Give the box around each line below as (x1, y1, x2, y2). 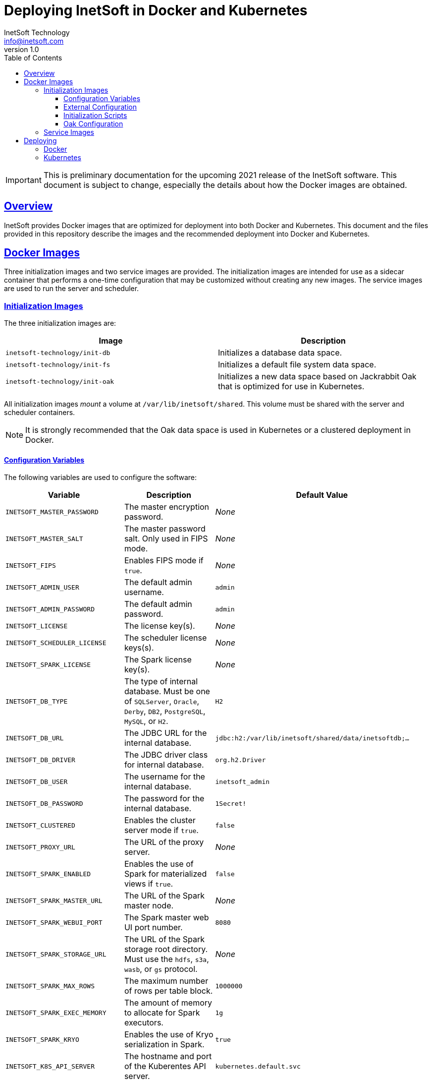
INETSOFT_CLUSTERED (5, 821, 75, 829)
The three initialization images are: (4, 319, 116, 328)
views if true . (124, 879, 173, 889)
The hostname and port (124, 1051, 212, 1062)
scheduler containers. (4, 408, 75, 417)
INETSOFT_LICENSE (5, 622, 68, 630)
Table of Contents (4, 53, 62, 62)
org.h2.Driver (215, 756, 266, 764)
